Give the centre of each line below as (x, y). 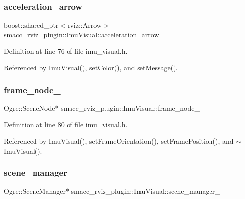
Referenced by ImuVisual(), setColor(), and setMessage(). (91, 67)
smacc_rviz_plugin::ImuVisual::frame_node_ (130, 108)
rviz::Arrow (84, 25)
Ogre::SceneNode (30, 108)
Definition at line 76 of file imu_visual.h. (66, 51)
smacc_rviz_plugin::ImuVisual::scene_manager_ (146, 191)
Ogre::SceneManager (35, 191)
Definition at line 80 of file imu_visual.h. (66, 124)
